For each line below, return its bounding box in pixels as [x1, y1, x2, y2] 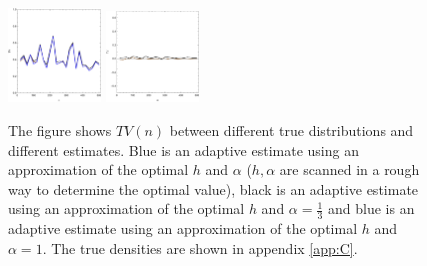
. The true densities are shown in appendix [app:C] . [42, 237, 358, 258]
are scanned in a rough [279, 159, 420, 180]
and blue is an [328, 198, 415, 219]
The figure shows [8, 119, 112, 140]
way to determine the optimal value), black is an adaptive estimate [8, 178, 419, 199]
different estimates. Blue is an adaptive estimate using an [8, 139, 359, 160]
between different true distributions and [169, 119, 414, 140]
